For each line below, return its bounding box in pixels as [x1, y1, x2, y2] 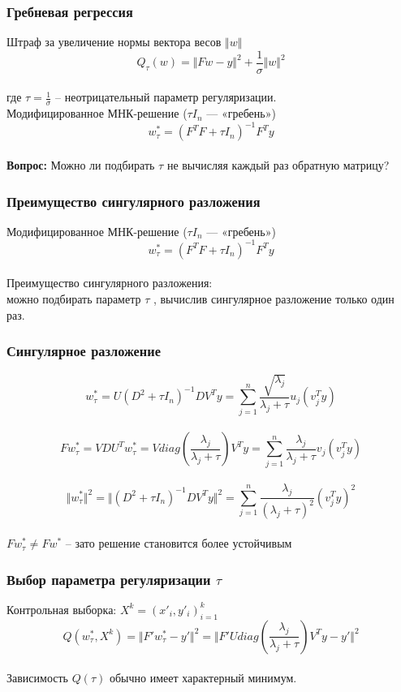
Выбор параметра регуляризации [6, 569, 211, 589]
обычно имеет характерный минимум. [109, 669, 297, 686]
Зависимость [6, 669, 68, 686]
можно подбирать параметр [6, 290, 141, 307]
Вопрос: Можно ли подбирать [6, 156, 155, 173]
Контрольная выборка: [6, 600, 117, 617]
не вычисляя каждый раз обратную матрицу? [166, 156, 390, 173]
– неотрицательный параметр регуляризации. [55, 88, 277, 105]
